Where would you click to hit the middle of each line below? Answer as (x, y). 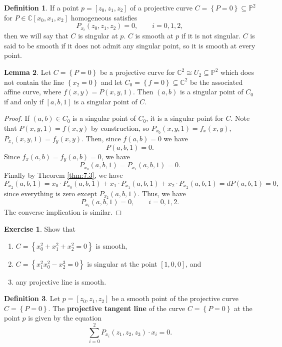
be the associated (216, 82)
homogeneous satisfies (104, 17)
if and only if (24, 101)
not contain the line (34, 82)
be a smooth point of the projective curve (175, 298)
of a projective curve (161, 7)
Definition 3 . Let (32, 298)
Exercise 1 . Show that (40, 229)
